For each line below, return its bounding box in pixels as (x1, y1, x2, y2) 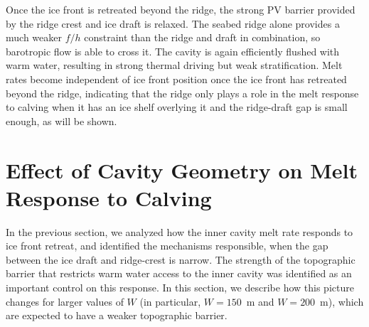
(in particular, (139, 294, 201, 309)
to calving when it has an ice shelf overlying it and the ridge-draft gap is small (6, 100, 348, 114)
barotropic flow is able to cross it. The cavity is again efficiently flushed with (6, 43, 340, 58)
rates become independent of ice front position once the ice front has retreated (6, 71, 347, 86)
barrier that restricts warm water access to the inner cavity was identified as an (6, 266, 352, 281)
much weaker (6, 30, 62, 45)
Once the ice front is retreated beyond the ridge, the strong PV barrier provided (6, 2, 355, 16)
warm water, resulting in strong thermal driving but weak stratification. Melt (6, 58, 343, 73)
